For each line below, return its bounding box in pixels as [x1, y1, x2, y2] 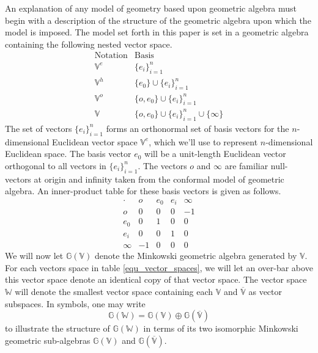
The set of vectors [5, 122, 72, 134]
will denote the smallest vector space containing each [15, 285, 213, 297]
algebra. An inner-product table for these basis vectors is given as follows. [5, 184, 281, 197]
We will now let [5, 249, 64, 262]
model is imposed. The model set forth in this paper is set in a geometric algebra [5, 26, 309, 38]
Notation [94, 51, 128, 60]
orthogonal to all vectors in [5, 159, 106, 172]
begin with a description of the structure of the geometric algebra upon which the [5, 13, 311, 26]
